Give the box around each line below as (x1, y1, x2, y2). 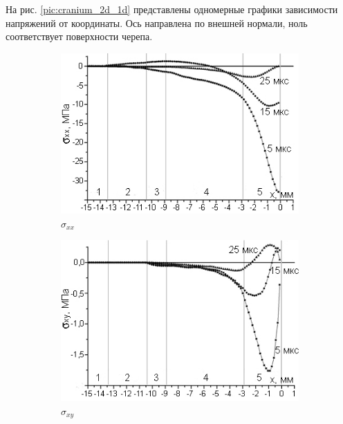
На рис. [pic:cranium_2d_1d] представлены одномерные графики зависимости (6, 2, 338, 16)
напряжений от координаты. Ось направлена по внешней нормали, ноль (6, 15, 308, 30)
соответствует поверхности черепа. (6, 29, 153, 44)
